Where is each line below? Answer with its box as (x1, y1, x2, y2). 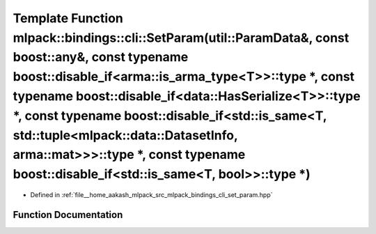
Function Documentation (13, 209, 123, 221)
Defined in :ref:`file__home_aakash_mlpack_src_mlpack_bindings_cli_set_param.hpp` (30, 190, 273, 198)
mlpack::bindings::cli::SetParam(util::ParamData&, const (13, 30, 350, 45)
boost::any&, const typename (13, 49, 189, 65)
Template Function (13, 10, 123, 26)
